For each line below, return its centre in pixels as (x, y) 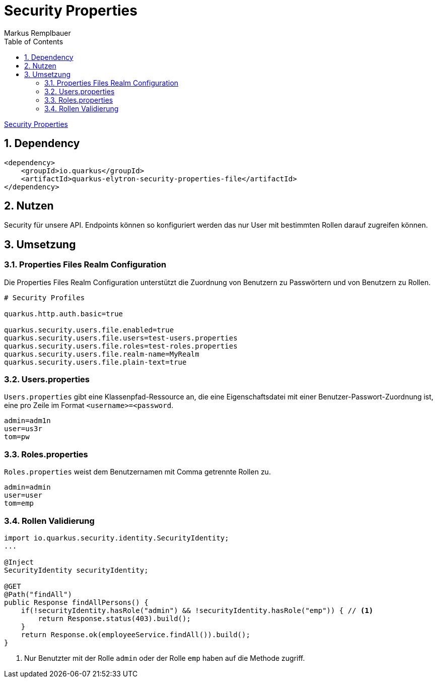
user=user (23, 495)
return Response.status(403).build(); (114, 618)
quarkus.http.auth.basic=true (64, 314)
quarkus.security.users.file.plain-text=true (95, 362)
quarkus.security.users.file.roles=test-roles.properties (121, 346)
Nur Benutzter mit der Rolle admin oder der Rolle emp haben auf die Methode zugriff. (165, 658)
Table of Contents (34, 41)
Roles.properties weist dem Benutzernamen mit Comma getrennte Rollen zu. (137, 472)
